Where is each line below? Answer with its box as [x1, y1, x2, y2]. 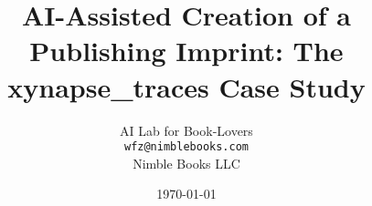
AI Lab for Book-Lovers [120, 120, 253, 139]
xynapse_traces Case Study [7, 67, 366, 105]
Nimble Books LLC [133, 153, 240, 172]
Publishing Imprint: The [29, 32, 344, 69]
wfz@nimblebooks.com [123, 140, 250, 154]
